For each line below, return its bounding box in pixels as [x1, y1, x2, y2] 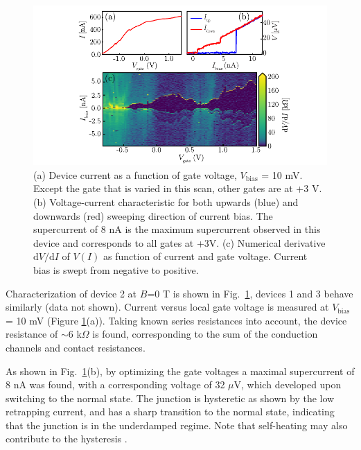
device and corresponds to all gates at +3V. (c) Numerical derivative [33, 235, 326, 250]
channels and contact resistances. [6, 340, 146, 354]
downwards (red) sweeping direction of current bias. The [33, 208, 273, 223]
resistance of [6, 327, 58, 341]
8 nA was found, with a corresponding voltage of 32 [6, 377, 225, 392]
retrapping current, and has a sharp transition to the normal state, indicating [6, 404, 335, 419]
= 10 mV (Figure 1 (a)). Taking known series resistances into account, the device [6, 313, 347, 327]
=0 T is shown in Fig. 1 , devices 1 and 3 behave [147, 286, 353, 300]
